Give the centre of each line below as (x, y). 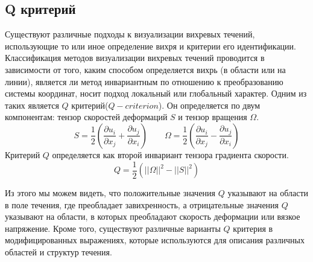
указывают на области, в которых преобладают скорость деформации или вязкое (153, 216)
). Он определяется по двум (209, 105)
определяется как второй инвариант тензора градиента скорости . (170, 154)
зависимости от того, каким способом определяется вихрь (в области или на (145, 69)
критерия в (253, 228)
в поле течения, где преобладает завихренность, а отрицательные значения (142, 204)
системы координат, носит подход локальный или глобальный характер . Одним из (156, 93)
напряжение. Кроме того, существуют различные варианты (113, 228)
